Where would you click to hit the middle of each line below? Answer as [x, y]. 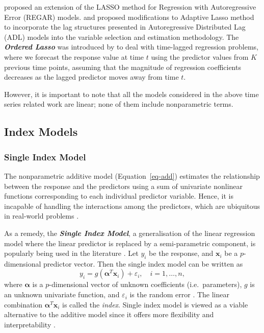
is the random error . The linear [179, 294]
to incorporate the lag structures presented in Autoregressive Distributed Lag [125, 27]
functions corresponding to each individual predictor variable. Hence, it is [119, 196]
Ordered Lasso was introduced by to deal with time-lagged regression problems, [131, 47]
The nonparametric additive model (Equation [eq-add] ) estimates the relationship [132, 175]
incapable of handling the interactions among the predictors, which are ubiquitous [132, 206]
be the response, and [181, 253]
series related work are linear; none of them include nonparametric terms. [119, 104]
